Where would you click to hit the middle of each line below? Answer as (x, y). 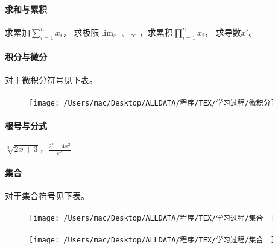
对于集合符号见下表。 (47, 195)
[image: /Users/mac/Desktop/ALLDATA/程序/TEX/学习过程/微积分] (152, 103)
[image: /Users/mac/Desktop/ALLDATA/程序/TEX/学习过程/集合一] (152, 219)
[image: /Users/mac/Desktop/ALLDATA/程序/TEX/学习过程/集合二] (152, 240)
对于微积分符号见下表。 (51, 80)
